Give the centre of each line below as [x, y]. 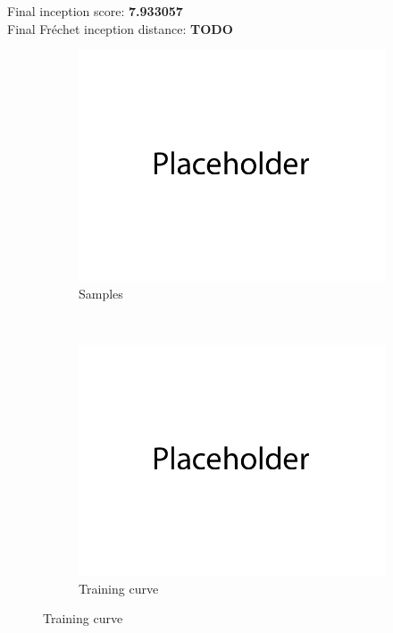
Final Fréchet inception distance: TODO [120, 28]
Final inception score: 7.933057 [95, 11]
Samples [101, 293]
